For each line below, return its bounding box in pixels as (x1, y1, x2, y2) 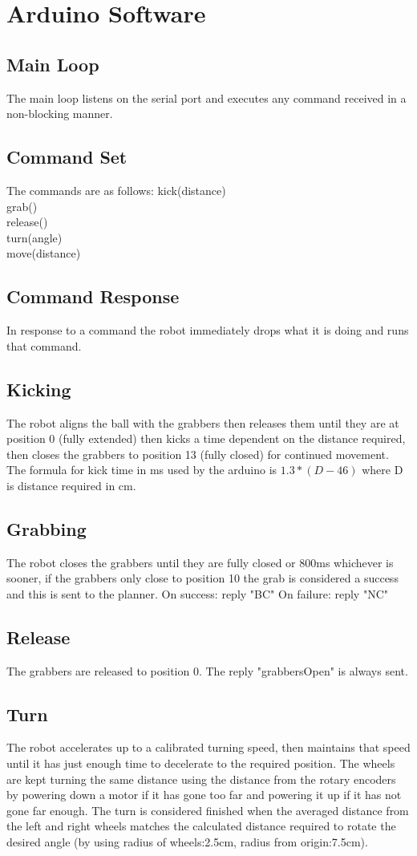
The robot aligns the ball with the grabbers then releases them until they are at (6, 414, 399, 431)
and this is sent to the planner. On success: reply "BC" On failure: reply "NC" (6, 585, 388, 602)
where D (362, 461, 403, 478)
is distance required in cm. (6, 477, 136, 493)
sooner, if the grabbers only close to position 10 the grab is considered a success (6, 570, 399, 586)
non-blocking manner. (6, 105, 113, 122)
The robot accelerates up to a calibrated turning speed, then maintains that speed (6, 739, 411, 756)
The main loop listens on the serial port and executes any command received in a (6, 89, 407, 106)
